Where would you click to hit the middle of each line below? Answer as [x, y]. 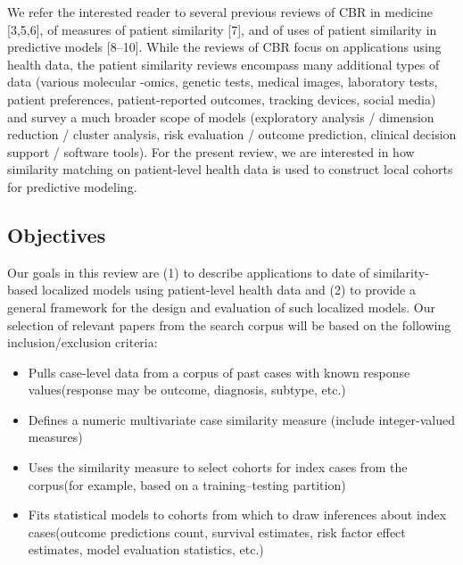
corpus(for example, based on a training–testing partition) [187, 484]
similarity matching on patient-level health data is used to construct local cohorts [230, 169]
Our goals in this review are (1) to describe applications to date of [189, 272]
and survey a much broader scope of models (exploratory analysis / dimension [221, 116]
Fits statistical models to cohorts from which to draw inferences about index [237, 515]
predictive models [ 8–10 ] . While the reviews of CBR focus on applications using [224, 47]
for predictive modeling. [72, 186]
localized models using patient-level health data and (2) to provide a [228, 290]
